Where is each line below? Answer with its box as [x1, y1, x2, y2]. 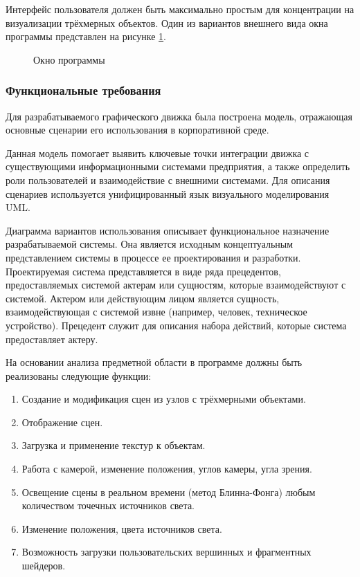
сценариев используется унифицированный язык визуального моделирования [6, 186, 330, 201]
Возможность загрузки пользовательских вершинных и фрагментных [21, 544, 312, 559]
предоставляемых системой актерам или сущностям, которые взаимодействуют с [6, 277, 346, 292]
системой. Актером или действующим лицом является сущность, [6, 291, 280, 305]
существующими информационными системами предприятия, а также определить [6, 159, 350, 174]
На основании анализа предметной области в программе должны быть [6, 355, 303, 369]
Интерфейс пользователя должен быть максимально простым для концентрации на [6, 2, 354, 16]
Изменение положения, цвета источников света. [21, 521, 222, 535]
